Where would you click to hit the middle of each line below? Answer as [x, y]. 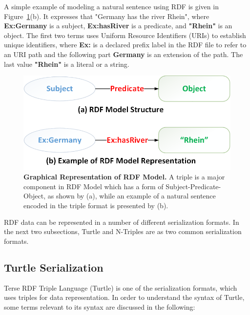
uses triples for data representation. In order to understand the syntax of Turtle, [124, 297]
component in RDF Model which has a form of [94, 186]
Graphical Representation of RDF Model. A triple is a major [124, 177]
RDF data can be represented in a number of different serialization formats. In [122, 222]
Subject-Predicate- [193, 186]
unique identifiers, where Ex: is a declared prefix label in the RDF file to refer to [125, 45]
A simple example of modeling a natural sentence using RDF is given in [111, 6]
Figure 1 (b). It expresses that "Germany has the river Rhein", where [107, 16]
